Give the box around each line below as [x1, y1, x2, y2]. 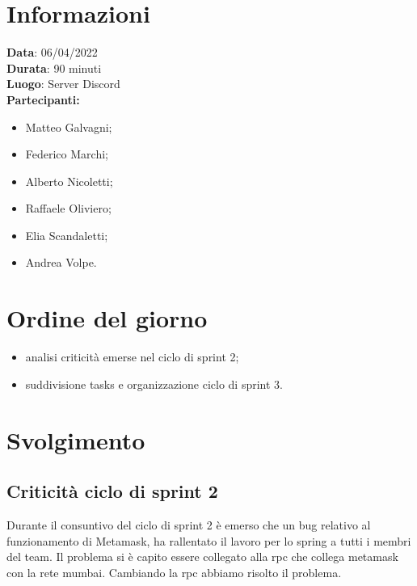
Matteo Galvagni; [25, 118, 112, 135]
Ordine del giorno [6, 301, 208, 335]
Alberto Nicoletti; [25, 172, 113, 189]
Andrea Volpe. [25, 254, 97, 271]
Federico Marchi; [25, 145, 108, 162]
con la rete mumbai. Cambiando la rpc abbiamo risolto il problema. [6, 563, 342, 580]
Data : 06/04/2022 [6, 44, 98, 61]
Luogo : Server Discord [6, 75, 120, 92]
